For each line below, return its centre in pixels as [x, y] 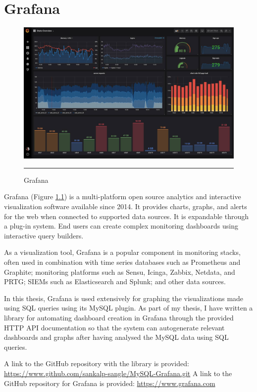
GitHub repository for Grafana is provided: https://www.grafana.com [110, 383]
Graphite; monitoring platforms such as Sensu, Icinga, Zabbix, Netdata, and [120, 272]
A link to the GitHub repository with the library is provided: [97, 363]
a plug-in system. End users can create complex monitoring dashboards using [121, 226]
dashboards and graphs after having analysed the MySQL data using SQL [116, 337]
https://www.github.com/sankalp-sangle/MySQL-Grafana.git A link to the [118, 373]
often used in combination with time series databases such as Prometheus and [122, 262]
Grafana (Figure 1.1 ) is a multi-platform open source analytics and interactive [123, 196]
